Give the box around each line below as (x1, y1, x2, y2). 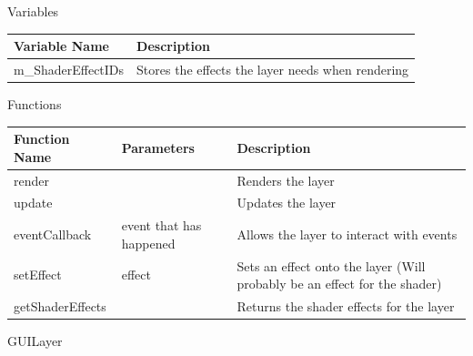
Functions (7, 95, 62, 114)
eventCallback (14, 225, 92, 244)
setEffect (14, 265, 62, 284)
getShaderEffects (14, 297, 106, 316)
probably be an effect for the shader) (236, 274, 442, 293)
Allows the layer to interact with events (236, 225, 458, 244)
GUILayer (7, 331, 63, 351)
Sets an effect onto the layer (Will (236, 256, 426, 275)
